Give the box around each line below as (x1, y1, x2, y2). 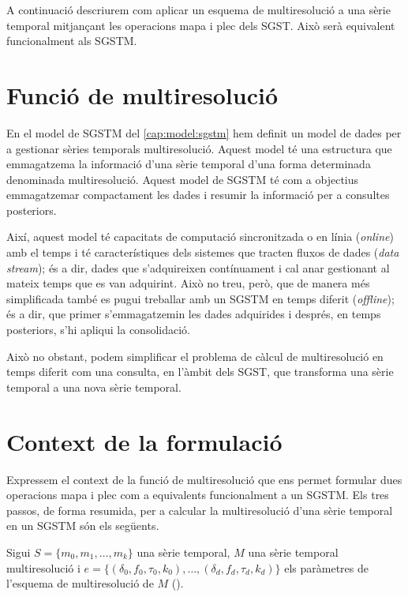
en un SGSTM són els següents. (6, 517, 159, 534)
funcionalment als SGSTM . (6, 32, 137, 49)
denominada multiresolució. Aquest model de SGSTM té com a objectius (6, 171, 359, 187)
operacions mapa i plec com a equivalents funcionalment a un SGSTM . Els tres (6, 486, 389, 503)
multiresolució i (6, 559, 80, 576)
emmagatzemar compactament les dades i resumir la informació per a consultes (6, 186, 390, 203)
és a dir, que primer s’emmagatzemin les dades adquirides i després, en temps (6, 306, 381, 322)
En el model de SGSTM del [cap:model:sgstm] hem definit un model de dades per (6, 124, 402, 141)
